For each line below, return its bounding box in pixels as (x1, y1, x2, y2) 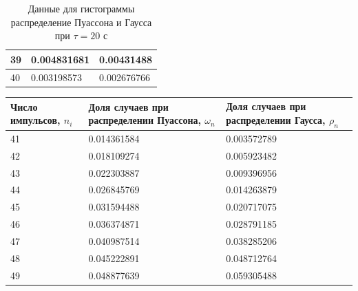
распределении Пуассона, (88, 113, 201, 127)
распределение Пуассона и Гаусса (10, 14, 152, 29)
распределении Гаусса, (226, 112, 326, 127)
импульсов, (10, 113, 61, 127)
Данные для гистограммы (28, 1, 135, 15)
